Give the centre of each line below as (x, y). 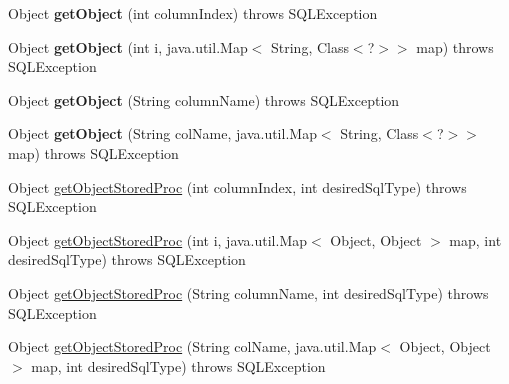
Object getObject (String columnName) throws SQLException (204, 99)
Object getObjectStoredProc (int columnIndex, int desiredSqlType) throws (237, 186)
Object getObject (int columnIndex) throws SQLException (193, 13)
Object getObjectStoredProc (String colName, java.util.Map (192, 346)
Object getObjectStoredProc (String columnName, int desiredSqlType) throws (248, 292)
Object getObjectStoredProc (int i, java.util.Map (158, 239)
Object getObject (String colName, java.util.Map (162, 133)
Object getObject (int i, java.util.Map (128, 46)
